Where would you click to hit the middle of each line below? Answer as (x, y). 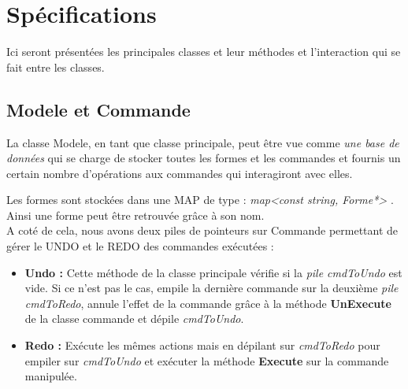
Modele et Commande (98, 109)
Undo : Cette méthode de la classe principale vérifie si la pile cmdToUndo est (213, 272)
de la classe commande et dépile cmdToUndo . (134, 319)
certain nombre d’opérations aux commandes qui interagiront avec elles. (180, 173)
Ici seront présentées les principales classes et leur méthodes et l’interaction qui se (204, 52)
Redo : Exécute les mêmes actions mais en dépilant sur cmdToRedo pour (202, 345)
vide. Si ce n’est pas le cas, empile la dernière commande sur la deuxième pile (211, 288)
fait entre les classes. (56, 67)
